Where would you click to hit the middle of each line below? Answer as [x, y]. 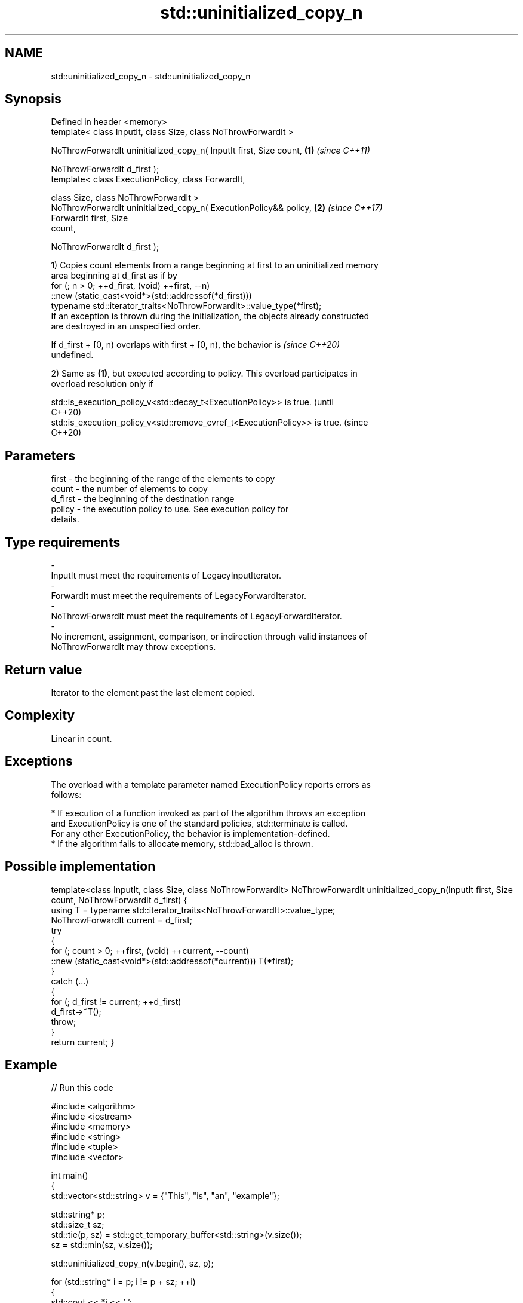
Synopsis [33, 99]
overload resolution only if [102, 384]
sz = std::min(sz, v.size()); [102, 1245]
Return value [44, 669]
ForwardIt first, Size [90, 218]
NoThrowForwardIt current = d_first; [122, 920]
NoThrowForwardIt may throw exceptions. [133, 647]
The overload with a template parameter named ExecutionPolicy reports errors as [211, 784]
